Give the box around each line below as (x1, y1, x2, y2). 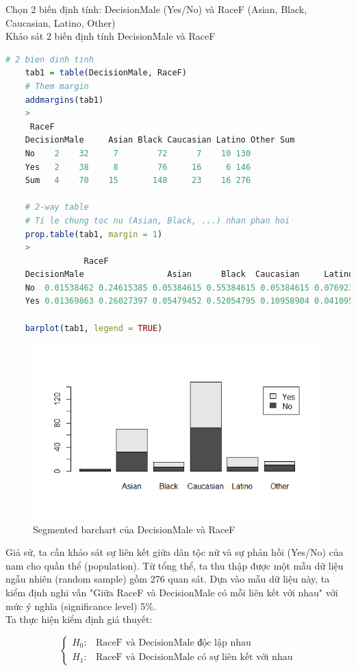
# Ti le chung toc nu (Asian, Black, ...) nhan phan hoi (25, 215, 290, 225)
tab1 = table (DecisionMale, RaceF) (25, 68, 187, 78)
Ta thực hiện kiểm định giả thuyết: (5, 612, 153, 626)
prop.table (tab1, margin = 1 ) (25, 229, 163, 239)
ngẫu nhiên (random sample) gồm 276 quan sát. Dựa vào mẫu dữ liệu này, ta (5, 572, 330, 586)
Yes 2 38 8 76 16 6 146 (25, 162, 251, 172)
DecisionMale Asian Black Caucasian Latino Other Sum (25, 135, 295, 145)
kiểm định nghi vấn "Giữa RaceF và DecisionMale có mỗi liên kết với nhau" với (5, 585, 338, 600)
